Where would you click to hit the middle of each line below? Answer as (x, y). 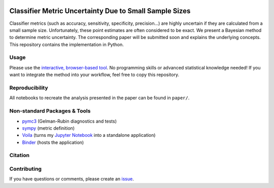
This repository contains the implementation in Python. (66, 44)
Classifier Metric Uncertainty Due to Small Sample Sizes (100, 11)
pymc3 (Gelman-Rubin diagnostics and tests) (69, 121)
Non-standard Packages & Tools (50, 111)
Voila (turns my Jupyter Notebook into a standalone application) (89, 135)
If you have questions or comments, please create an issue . (72, 179)
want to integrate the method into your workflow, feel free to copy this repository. (94, 75)
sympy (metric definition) (48, 128)
